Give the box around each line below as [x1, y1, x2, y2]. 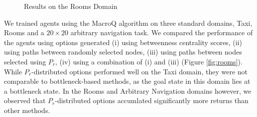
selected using [4, 56, 46, 66]
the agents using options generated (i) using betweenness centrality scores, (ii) [4, 37, 242, 47]
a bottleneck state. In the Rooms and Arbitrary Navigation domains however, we [4, 85, 252, 96]
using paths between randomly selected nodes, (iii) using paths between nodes [4, 47, 242, 57]
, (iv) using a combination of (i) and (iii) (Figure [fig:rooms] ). [55, 56, 243, 66]
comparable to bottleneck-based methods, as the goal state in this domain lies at [4, 76, 251, 86]
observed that [4, 95, 46, 106]
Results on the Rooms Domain [24, 1, 118, 11]
